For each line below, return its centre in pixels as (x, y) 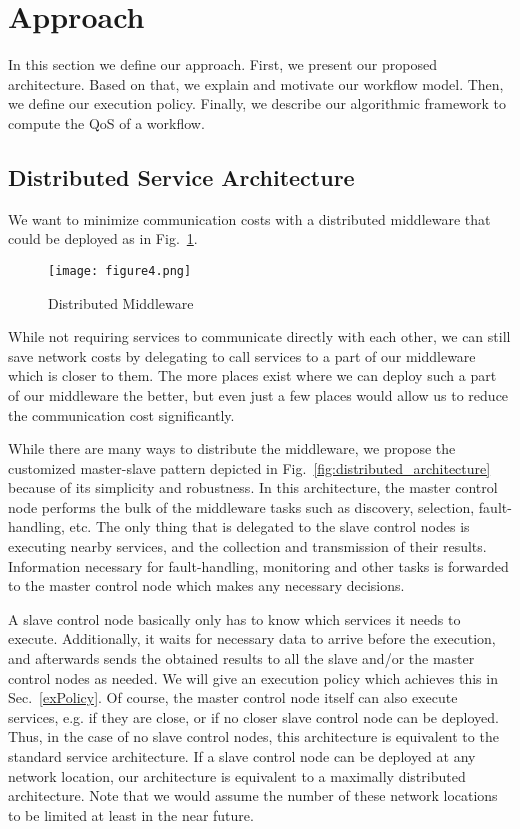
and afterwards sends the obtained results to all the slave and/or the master (241, 658)
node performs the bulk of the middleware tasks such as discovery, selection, (241, 506)
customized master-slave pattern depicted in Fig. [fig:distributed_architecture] (249, 467)
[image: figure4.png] (120, 270)
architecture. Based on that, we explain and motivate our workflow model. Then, (256, 83)
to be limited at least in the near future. (131, 814)
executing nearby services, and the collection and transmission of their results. (247, 546)
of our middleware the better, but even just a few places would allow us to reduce (258, 394)
